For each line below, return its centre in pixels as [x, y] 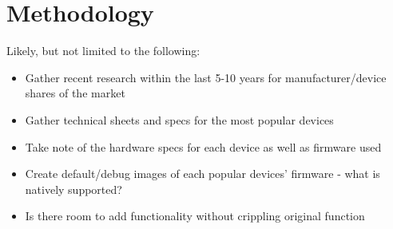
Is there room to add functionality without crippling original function [195, 216]
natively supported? [73, 189]
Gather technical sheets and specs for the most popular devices [179, 119]
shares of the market [75, 93]
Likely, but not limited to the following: [103, 51]
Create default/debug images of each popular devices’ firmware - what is [202, 174]
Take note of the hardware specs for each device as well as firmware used [203, 146]
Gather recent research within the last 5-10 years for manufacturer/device [206, 77]
